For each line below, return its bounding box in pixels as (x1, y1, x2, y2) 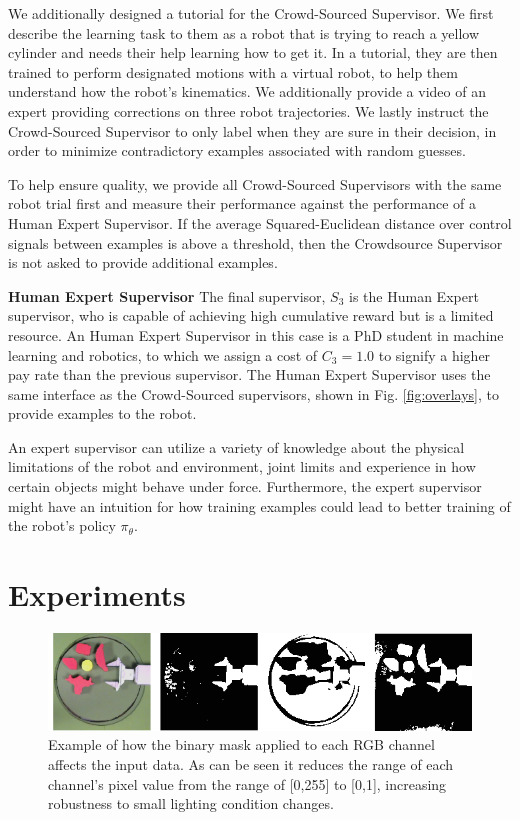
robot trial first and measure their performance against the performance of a (8, 193, 477, 214)
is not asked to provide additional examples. (8, 252, 278, 273)
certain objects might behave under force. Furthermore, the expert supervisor (8, 476, 482, 497)
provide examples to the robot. (8, 403, 197, 424)
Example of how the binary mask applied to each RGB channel (48, 734, 435, 755)
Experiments (8, 574, 186, 615)
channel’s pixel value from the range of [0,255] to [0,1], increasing (48, 773, 447, 794)
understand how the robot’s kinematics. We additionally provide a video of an (8, 81, 486, 102)
